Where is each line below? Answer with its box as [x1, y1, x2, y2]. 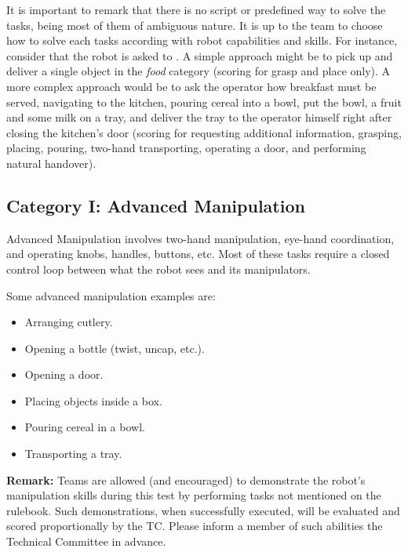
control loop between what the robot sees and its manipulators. [6, 260, 311, 277]
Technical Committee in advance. [6, 533, 166, 550]
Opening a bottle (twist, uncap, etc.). [24, 340, 205, 356]
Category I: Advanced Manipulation [6, 193, 305, 217]
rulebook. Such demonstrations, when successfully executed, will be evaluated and [6, 502, 400, 518]
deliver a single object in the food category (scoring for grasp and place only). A [6, 63, 391, 79]
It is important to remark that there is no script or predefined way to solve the [6, 2, 386, 17]
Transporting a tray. [24, 445, 122, 462]
